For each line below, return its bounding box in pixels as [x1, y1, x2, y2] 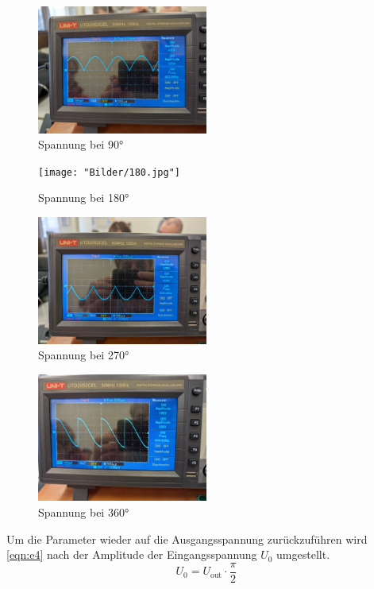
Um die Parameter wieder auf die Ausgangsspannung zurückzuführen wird [6, 530, 368, 547]
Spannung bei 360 [38, 504, 125, 521]
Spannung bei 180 [38, 189, 125, 206]
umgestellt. [276, 546, 330, 563]
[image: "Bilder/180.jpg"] [38, 166, 180, 178]
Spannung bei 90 [38, 136, 119, 153]
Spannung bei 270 [38, 347, 125, 363]
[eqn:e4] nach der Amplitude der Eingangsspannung [6, 546, 257, 563]
